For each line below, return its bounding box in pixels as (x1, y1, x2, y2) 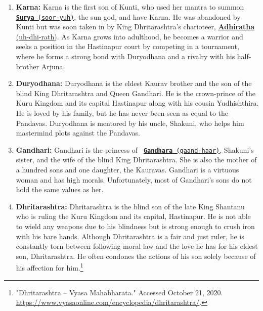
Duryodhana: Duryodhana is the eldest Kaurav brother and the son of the (16, 78, 252, 88)
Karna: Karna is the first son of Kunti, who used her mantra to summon (16, 2, 244, 12)
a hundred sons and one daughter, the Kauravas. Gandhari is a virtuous (16, 164, 239, 175)
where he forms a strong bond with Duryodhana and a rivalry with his (16, 51, 235, 62)
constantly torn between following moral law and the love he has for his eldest (16, 241, 258, 251)
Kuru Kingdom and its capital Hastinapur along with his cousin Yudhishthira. (16, 98, 259, 108)
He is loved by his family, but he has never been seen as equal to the (16, 108, 229, 118)
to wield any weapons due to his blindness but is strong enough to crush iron (16, 221, 255, 231)
